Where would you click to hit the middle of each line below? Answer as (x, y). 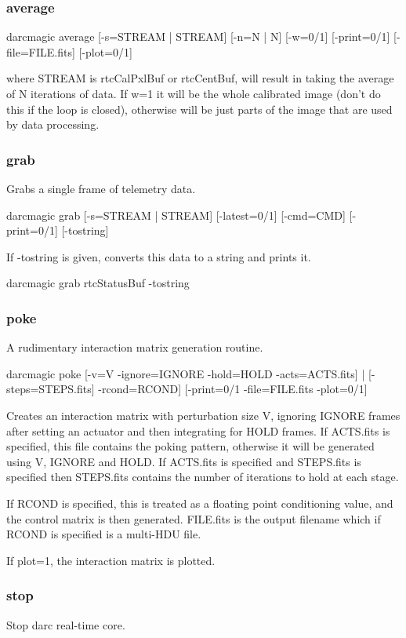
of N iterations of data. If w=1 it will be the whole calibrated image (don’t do (194, 93)
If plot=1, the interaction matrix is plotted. (111, 560)
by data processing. (53, 124)
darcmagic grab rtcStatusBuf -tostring (98, 283)
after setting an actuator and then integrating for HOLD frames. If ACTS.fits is (198, 430)
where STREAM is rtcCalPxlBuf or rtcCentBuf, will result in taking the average (200, 78)
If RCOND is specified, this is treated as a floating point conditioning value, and (200, 503)
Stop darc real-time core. (66, 624)
